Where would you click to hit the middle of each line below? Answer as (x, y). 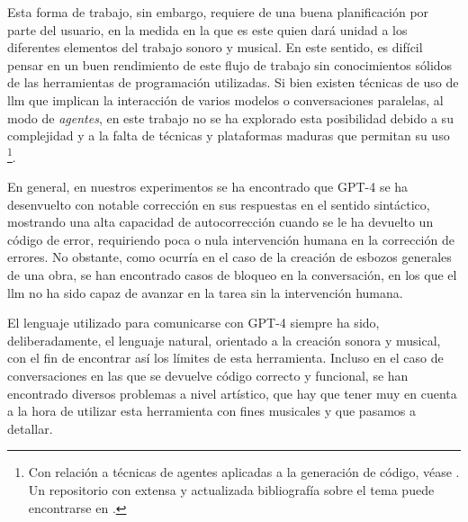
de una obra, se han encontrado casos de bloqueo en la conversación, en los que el (232, 274)
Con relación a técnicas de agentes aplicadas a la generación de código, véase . (244, 472)
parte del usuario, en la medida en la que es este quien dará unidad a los (207, 29)
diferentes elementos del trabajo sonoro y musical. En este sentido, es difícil (215, 47)
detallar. (30, 428)
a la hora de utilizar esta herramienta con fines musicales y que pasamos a (212, 411)
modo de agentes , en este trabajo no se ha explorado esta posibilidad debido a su (230, 117)
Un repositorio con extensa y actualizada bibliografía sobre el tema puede (231, 489)
